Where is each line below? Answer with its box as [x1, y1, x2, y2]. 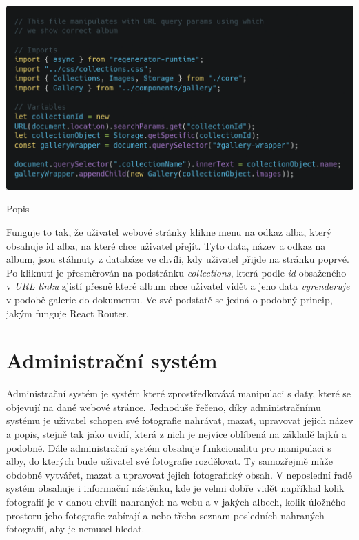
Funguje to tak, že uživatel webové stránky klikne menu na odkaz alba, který [6, 224, 332, 239]
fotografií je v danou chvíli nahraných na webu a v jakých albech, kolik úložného [6, 494, 346, 508]
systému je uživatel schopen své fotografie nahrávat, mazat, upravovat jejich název [6, 413, 353, 428]
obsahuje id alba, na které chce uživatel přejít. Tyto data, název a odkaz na [6, 238, 326, 252]
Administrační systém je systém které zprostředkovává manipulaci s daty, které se [6, 386, 351, 401]
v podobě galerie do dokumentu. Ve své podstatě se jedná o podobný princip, [6, 292, 333, 306]
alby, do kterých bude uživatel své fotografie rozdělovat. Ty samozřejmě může [6, 454, 333, 468]
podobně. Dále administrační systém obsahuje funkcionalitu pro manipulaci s [6, 440, 331, 454]
